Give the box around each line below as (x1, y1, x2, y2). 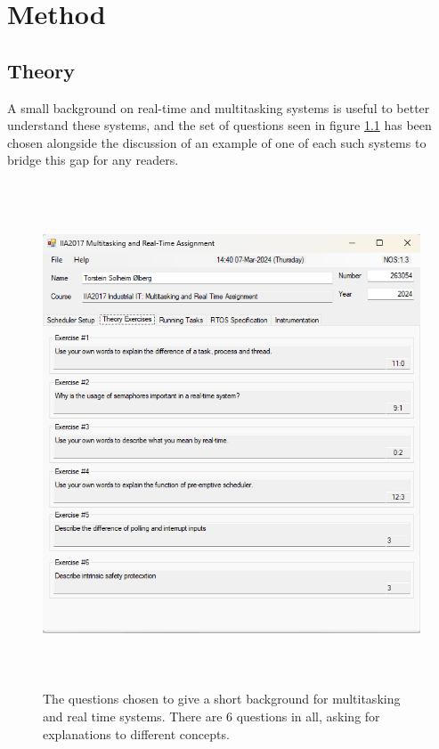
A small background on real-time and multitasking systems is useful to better (7, 98, 430, 117)
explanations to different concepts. (43, 724, 230, 743)
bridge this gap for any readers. (7, 151, 179, 169)
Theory (7, 56, 76, 84)
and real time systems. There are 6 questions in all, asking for (43, 707, 380, 726)
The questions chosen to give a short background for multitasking (43, 689, 401, 708)
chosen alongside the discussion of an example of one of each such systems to (7, 133, 427, 151)
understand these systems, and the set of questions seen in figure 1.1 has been (7, 116, 432, 134)
